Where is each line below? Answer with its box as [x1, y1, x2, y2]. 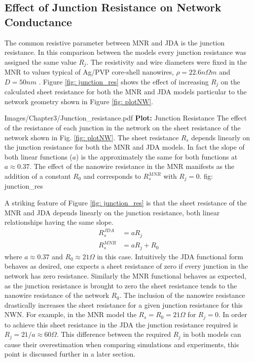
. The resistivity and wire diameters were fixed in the [86, 56, 247, 67]
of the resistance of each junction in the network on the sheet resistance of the [4, 122, 241, 133]
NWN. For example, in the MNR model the [4, 309, 137, 320]
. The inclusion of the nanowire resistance [119, 290, 245, 300]
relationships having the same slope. [4, 217, 113, 227]
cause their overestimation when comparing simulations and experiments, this [4, 339, 239, 349]
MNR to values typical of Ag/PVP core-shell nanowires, [4, 67, 174, 77]
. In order [218, 309, 248, 320]
